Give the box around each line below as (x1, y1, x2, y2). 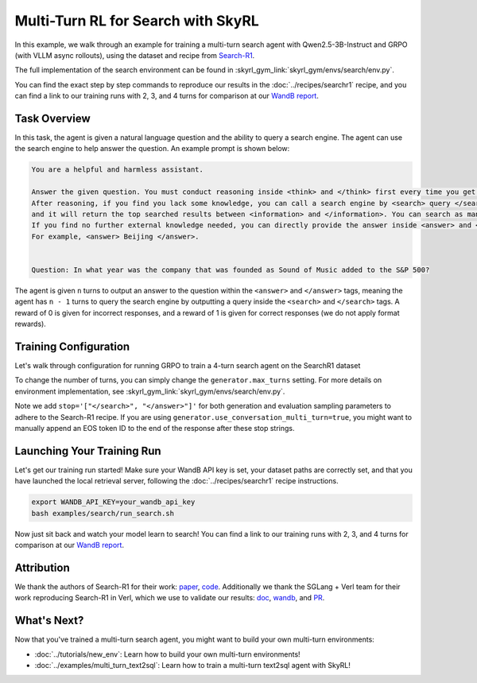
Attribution (14, 561, 71, 574)
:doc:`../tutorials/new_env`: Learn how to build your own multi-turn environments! (34, 649, 301, 659)
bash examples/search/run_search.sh (31, 509, 175, 518)
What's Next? (14, 614, 84, 627)
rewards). (14, 319, 47, 329)
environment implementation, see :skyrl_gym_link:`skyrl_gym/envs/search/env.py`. (14, 386, 285, 396)
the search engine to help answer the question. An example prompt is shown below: (14, 144, 290, 153)
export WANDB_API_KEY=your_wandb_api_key (31, 498, 196, 506)
